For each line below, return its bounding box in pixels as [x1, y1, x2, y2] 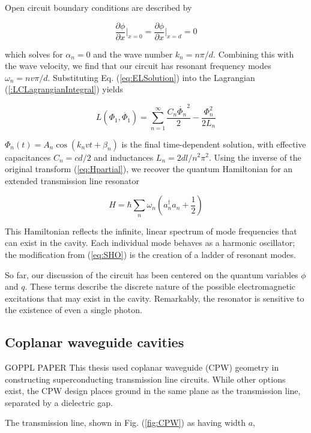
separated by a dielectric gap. [5, 396, 113, 408]
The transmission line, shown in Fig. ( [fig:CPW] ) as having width [5, 416, 246, 429]
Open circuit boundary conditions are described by [5, 1, 192, 13]
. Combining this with [213, 47, 294, 60]
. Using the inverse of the [208, 151, 301, 163]
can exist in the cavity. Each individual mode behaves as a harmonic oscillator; [5, 236, 295, 249]
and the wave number [93, 47, 173, 60]
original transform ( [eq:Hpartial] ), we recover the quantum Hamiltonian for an [5, 163, 293, 175]
